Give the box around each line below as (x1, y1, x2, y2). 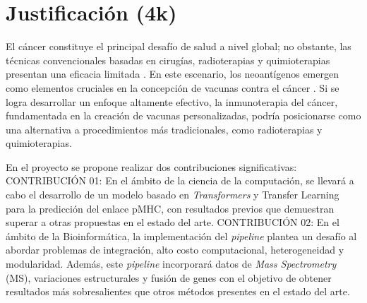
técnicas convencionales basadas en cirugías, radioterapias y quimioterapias (6, 52, 330, 67)
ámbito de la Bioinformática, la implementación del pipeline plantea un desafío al (6, 228, 357, 243)
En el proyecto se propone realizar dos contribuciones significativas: (6, 159, 297, 174)
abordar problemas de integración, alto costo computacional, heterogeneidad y (6, 242, 344, 257)
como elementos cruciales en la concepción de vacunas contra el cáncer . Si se (6, 80, 339, 95)
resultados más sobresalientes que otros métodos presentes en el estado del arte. (6, 284, 350, 299)
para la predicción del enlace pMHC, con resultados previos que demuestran (6, 201, 335, 215)
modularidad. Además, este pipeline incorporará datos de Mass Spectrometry (6, 256, 337, 271)
